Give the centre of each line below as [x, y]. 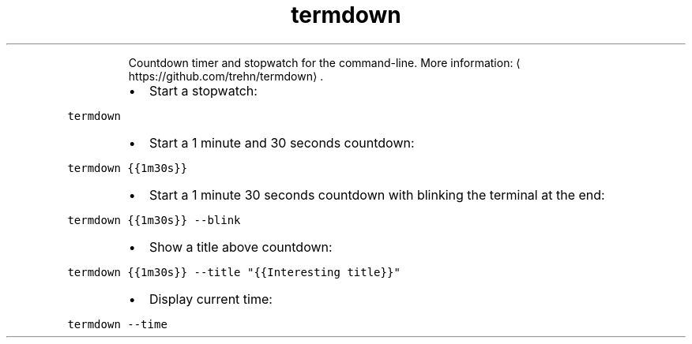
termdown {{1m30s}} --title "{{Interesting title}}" [234, 272]
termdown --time [117, 324]
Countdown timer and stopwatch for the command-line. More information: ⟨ [324, 62]
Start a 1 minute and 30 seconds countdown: [282, 142]
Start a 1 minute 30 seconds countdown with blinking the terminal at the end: [377, 194]
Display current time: [211, 299]
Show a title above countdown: [241, 247]
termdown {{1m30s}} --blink [154, 220]
